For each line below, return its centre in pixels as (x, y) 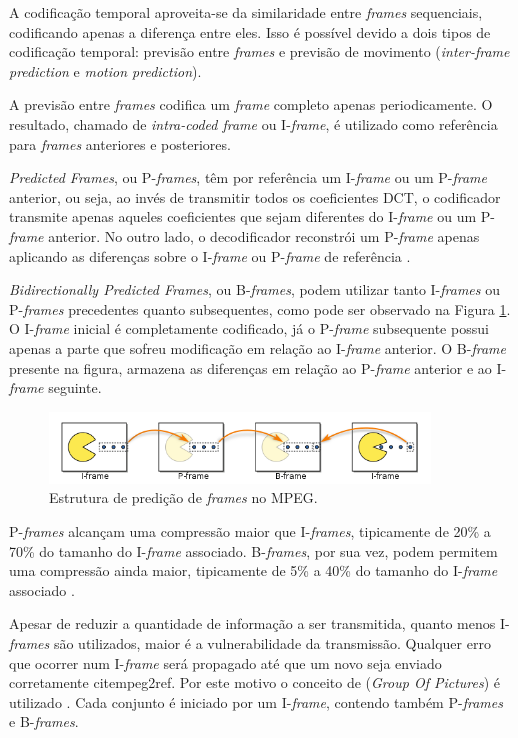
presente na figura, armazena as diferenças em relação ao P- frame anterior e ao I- (258, 367)
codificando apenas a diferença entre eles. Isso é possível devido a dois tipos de (250, 31)
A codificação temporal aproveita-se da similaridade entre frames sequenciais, (246, 12)
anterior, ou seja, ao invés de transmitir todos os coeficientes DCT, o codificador (255, 196)
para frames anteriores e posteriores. (120, 143)
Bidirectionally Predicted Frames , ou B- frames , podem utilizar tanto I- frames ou (254, 289)
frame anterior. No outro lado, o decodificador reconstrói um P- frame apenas (244, 235)
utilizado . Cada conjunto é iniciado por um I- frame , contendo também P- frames (256, 701)
